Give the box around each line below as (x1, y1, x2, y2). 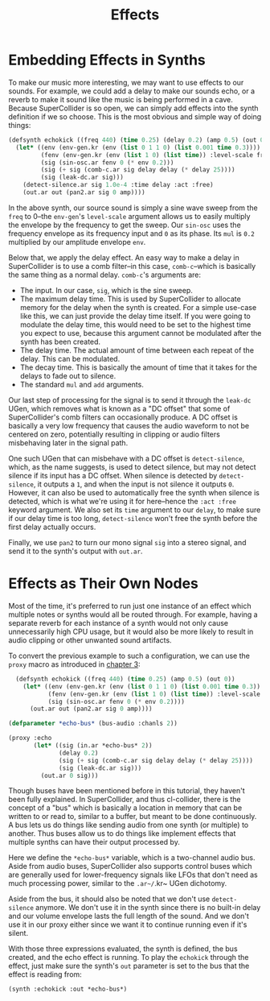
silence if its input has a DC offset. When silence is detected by (8, 470, 218, 480)
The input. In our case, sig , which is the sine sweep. (19, 285, 193, 295)
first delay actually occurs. (8, 522, 96, 532)
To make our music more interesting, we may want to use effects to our (8, 77, 244, 87)
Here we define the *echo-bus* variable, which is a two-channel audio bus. (8, 853, 256, 862)
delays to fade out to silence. (19, 370, 117, 380)
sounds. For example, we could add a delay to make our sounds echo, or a (8, 86, 256, 96)
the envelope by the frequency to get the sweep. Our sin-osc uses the (8, 220, 241, 230)
